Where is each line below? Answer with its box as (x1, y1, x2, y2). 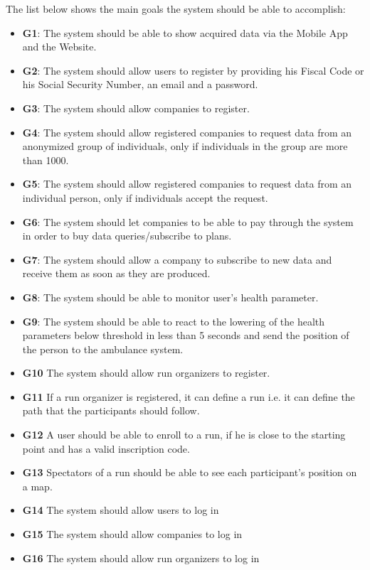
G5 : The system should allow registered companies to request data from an (22, 176, 352, 191)
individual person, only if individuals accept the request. (22, 190, 268, 205)
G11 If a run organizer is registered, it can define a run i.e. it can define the (22, 389, 355, 404)
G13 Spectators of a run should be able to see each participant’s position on (22, 465, 357, 480)
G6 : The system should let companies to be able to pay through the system (22, 214, 354, 229)
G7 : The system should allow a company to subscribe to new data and (22, 252, 332, 267)
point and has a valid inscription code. (22, 441, 190, 456)
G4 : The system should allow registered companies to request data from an (22, 124, 352, 139)
